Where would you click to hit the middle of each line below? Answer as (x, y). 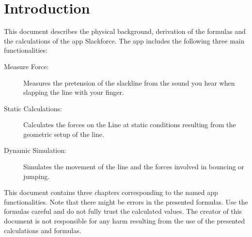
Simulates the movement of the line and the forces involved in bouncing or (134, 167)
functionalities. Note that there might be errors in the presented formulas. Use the (126, 201)
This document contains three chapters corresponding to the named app (111, 192)
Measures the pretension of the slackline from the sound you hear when (129, 82)
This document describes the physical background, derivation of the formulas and (125, 31)
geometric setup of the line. (64, 134)
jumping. (37, 176)
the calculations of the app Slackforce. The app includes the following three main (124, 40)
